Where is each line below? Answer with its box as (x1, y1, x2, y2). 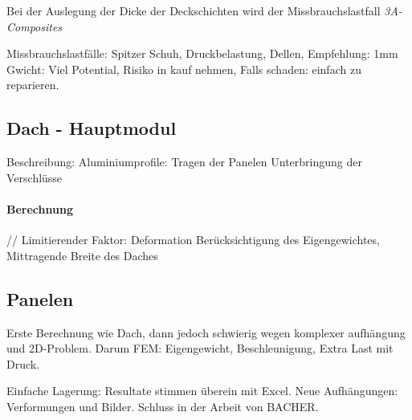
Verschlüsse (6, 169, 63, 186)
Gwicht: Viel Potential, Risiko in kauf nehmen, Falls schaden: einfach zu (6, 60, 361, 77)
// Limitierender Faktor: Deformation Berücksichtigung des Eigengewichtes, (6, 231, 380, 248)
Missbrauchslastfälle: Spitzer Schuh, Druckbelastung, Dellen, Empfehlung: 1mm (6, 45, 398, 62)
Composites (6, 18, 63, 35)
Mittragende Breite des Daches (6, 247, 158, 263)
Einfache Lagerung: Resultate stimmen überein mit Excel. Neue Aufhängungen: (6, 382, 398, 399)
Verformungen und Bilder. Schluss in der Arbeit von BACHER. (6, 398, 319, 414)
